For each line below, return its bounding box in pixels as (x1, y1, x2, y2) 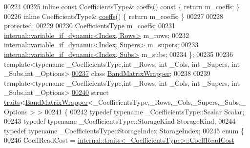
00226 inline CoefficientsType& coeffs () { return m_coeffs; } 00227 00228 (4, 11, 224, 21)
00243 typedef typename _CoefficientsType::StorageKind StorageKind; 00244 (4, 116, 236, 126)
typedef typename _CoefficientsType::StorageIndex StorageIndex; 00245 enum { (4, 125, 244, 135)
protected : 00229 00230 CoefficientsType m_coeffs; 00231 (4, 20, 175, 31)
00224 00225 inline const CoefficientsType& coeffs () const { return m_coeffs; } (4, 1, 240, 11)
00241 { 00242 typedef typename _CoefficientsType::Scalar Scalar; (45, 106, 245, 116)
